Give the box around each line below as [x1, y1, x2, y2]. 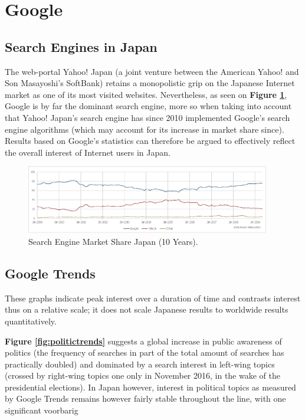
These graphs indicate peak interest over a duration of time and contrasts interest [5, 291, 301, 304]
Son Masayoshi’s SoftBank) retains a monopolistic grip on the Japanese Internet [5, 77, 295, 89]
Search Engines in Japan [5, 37, 158, 55]
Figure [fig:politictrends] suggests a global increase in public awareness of [5, 334, 282, 347]
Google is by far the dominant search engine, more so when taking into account [5, 100, 292, 112]
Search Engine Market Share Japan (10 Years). [28, 235, 198, 247]
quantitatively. [5, 314, 57, 327]
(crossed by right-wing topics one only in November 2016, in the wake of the [5, 369, 280, 382]
